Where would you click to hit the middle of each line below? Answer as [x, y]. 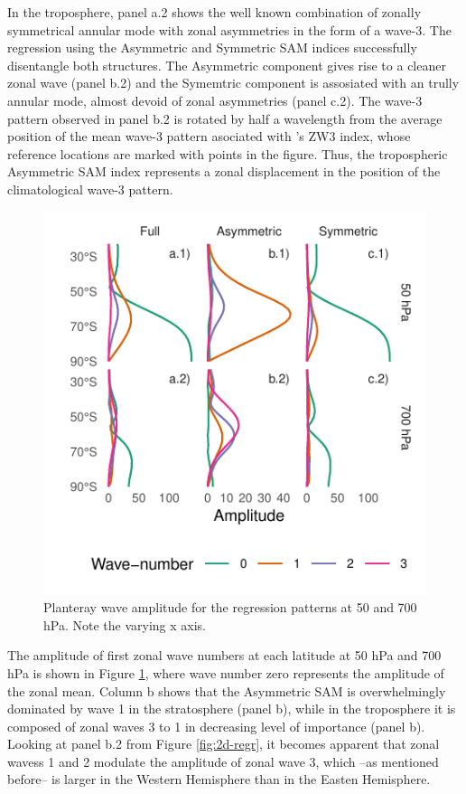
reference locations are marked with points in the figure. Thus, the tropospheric [228, 153]
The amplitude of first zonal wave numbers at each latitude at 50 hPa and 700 [224, 655]
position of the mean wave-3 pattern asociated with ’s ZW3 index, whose [209, 136]
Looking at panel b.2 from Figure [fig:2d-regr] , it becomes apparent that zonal [224, 744]
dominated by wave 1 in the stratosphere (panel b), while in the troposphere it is [232, 709]
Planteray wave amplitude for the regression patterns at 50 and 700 [230, 607]
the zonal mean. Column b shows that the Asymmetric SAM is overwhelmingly [227, 690]
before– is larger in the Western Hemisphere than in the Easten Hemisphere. [219, 779]
